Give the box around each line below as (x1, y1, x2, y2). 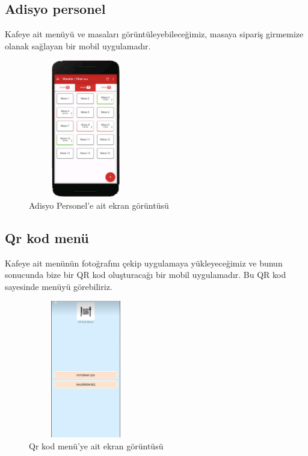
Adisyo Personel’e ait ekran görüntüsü (29, 199, 169, 211)
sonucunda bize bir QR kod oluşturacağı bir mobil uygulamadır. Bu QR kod (5, 268, 286, 281)
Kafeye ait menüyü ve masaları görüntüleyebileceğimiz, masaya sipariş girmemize (5, 28, 304, 40)
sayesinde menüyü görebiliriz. (5, 280, 112, 292)
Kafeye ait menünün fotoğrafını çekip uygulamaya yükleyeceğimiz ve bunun (5, 256, 283, 269)
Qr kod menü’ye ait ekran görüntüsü (29, 439, 164, 452)
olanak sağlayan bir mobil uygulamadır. (5, 39, 151, 52)
